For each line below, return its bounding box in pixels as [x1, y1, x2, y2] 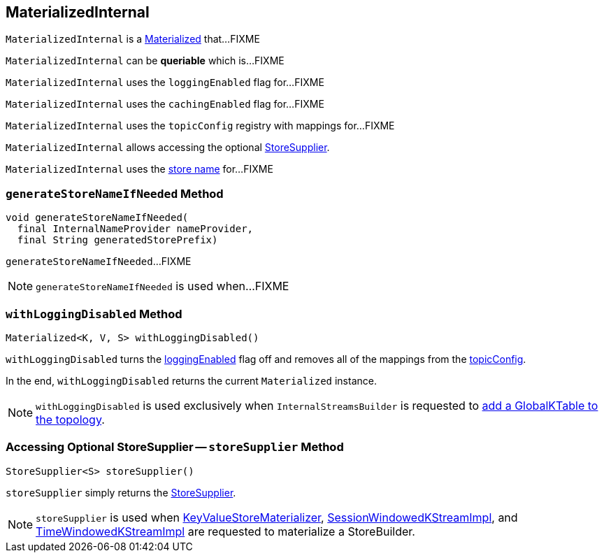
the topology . [36, 412, 105, 427]
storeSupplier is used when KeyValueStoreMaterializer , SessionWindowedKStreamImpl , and [36, 510, 518, 524]
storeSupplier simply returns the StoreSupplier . [6, 486, 236, 499]
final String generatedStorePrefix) [17, 234, 218, 246]
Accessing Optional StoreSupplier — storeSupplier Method [6, 440, 344, 455]
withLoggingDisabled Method [6, 306, 182, 321]
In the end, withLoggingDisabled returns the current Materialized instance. [6, 374, 377, 387]
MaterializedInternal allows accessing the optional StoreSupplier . [6, 141, 330, 154]
